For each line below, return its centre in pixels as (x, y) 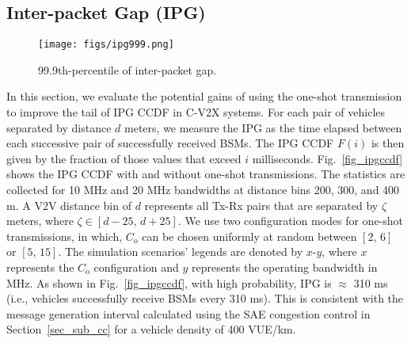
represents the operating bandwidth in (285, 267)
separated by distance (59, 127)
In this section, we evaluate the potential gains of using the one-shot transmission (204, 96)
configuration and (136, 267)
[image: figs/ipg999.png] (106, 45)
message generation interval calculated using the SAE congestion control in (188, 313)
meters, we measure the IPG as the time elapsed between (263, 127)
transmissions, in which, (65, 236)
